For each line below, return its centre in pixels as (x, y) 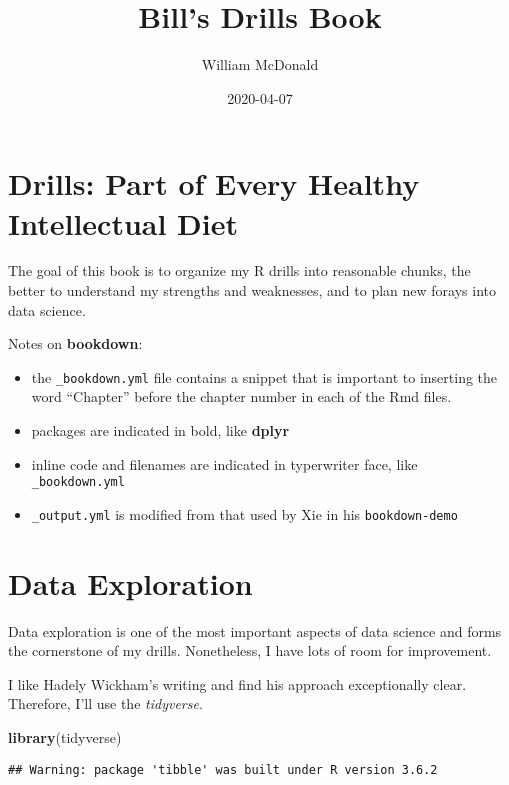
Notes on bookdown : (75, 343)
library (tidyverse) (65, 737)
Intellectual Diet (123, 222)
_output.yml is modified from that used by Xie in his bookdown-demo (244, 513)
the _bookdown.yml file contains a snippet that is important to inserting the (264, 376)
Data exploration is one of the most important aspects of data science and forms (255, 630)
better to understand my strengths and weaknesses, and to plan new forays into (252, 290)
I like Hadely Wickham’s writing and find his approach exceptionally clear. (237, 683)
